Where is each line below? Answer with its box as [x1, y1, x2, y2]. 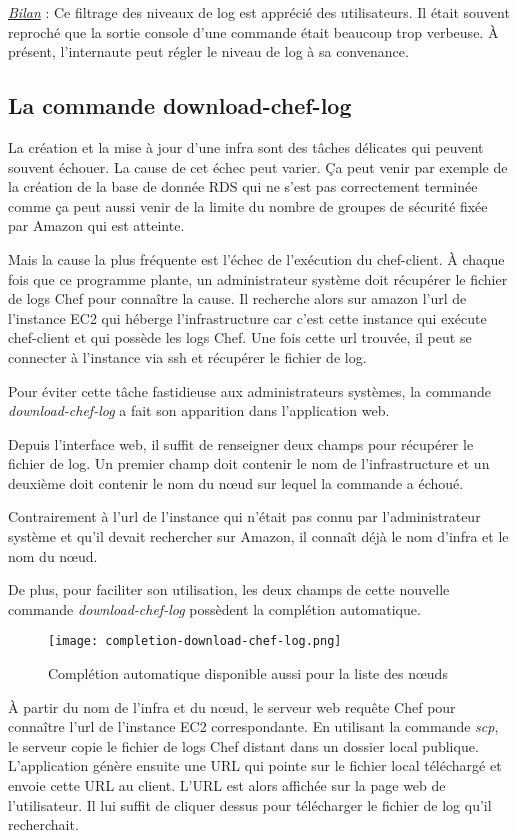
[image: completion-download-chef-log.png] [48, 634, 342, 649]
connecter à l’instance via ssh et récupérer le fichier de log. [8, 346, 367, 367]
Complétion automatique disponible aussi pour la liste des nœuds [48, 663, 448, 684]
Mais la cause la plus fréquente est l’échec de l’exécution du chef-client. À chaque [8, 248, 505, 269]
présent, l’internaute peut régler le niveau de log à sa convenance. [8, 41, 409, 62]
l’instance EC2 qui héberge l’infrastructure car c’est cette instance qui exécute [8, 307, 487, 328]
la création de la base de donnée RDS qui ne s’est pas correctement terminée [8, 176, 478, 197]
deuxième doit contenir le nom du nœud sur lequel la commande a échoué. [8, 472, 464, 493]
